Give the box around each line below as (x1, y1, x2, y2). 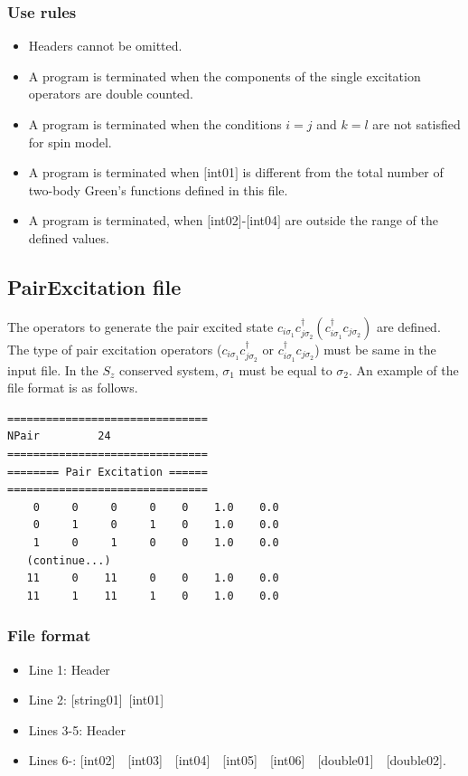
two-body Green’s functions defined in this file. (28, 180, 288, 199)
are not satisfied (372, 115, 461, 133)
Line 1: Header (28, 659, 110, 678)
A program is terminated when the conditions (28, 115, 282, 133)
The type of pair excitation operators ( (7, 339, 222, 358)
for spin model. (28, 132, 112, 151)
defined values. (28, 228, 109, 247)
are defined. (376, 317, 441, 336)
